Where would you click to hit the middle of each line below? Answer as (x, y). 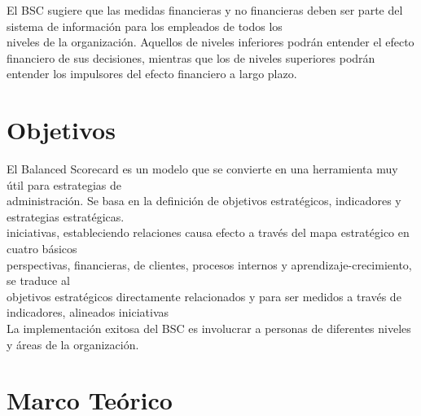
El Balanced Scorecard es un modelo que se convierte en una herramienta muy (202, 169)
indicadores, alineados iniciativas (88, 312)
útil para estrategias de (64, 184)
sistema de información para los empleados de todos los (145, 26)
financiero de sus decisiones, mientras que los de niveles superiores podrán (191, 57)
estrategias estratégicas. (66, 216)
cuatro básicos (42, 249)
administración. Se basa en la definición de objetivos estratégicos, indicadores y (204, 201)
